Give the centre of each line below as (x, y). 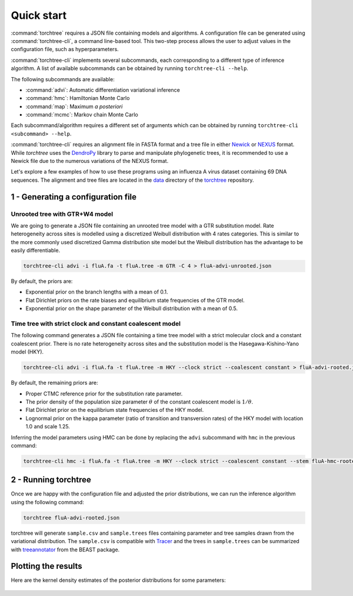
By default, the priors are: (42, 281)
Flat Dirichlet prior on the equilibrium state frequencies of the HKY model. (115, 410)
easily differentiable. (36, 251)
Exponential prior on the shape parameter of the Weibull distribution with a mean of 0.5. (132, 308)
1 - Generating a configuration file (74, 197)
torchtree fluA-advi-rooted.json (71, 517)
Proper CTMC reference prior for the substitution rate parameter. (104, 394)
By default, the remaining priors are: (54, 383)
